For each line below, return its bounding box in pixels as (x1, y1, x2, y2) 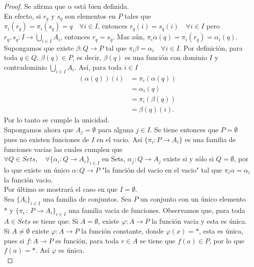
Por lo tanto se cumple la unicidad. (4, 114, 109, 124)
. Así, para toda (74, 62, 122, 72)
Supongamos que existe (4, 42, 74, 53)
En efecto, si (4, 10, 41, 21)
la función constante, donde (81, 225, 164, 236)
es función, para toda (55, 235, 119, 245)
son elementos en (65, 10, 116, 21)
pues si (4, 235, 25, 245)
